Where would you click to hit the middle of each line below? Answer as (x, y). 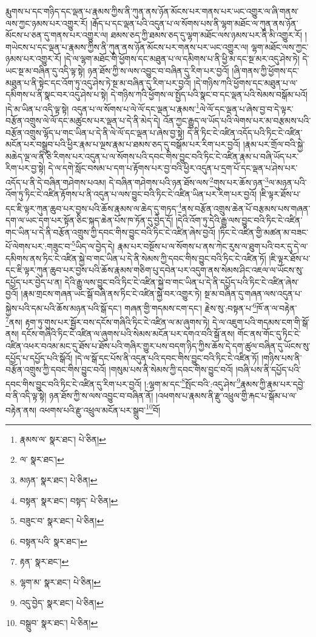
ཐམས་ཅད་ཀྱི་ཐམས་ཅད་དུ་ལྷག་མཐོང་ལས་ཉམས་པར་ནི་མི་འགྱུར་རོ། (207, 35)
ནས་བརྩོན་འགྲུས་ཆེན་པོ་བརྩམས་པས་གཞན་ (246, 208)
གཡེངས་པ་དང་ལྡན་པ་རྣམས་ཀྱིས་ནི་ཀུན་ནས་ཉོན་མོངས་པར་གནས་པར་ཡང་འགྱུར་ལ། (127, 46)
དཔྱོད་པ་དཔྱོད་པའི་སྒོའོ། (39, 357)
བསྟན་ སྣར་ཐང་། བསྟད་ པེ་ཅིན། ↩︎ (69, 500)
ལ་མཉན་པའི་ (287, 182)
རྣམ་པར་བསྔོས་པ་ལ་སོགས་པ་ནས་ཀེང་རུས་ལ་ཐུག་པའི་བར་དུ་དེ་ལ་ (213, 246)
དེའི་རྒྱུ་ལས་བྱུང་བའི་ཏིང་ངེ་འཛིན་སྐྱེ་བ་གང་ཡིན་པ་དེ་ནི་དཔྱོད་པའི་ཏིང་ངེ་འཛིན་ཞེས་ (182, 281)
